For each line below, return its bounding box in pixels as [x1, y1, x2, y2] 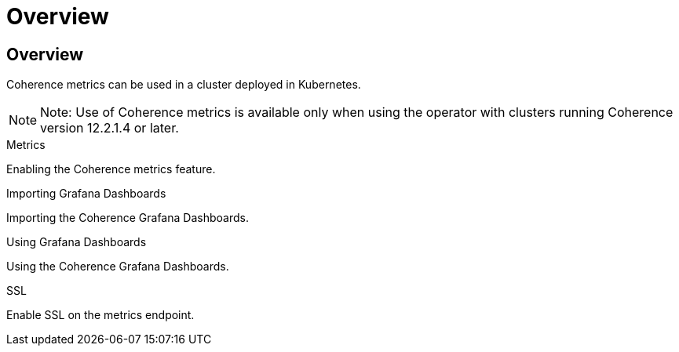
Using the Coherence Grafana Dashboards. [6, 259, 229, 274]
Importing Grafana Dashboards [6, 187, 166, 201]
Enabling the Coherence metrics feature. [6, 162, 216, 176]
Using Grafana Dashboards [6, 235, 147, 249]
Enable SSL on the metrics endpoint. [6, 308, 195, 322]
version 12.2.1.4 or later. [40, 120, 179, 136]
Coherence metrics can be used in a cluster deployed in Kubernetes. [6, 78, 361, 92]
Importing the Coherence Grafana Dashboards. [6, 211, 249, 225]
